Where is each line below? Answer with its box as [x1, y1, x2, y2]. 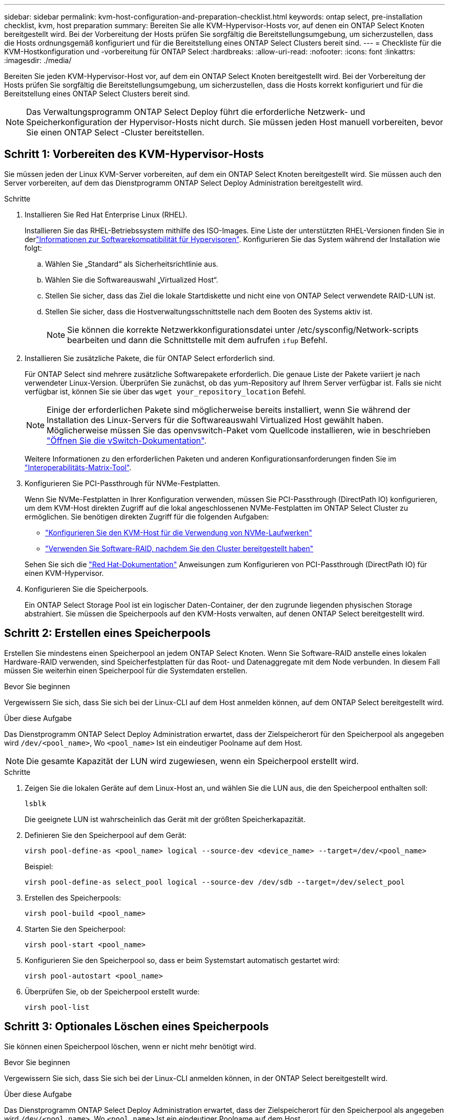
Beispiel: [25, 862, 53, 871]
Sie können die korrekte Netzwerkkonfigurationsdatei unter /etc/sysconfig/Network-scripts [67, 324, 419, 335]
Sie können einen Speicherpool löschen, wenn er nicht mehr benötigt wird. [4, 1042, 256, 1051]
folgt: [25, 243, 42, 252]
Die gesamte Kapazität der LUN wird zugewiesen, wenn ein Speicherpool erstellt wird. [26, 755, 359, 766]
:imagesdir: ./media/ [4, 56, 72, 65]
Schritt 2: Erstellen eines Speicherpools [4, 627, 211, 640]
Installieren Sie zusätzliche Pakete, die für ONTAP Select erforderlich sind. [25, 353, 275, 363]
